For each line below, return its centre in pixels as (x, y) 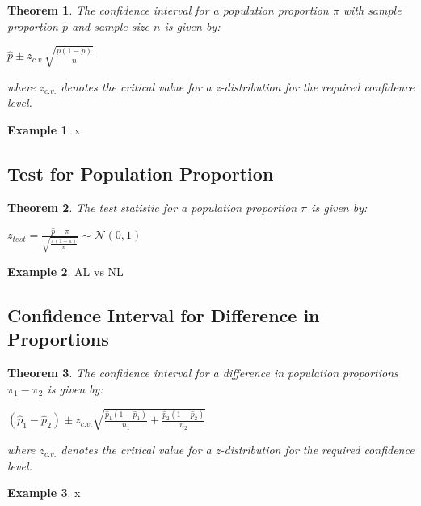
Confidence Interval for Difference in (164, 315)
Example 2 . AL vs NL (65, 272)
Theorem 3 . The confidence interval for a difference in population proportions (203, 373)
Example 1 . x (44, 129)
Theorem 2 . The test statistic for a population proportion (152, 207)
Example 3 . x (44, 493)
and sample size (111, 26)
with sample (372, 10)
